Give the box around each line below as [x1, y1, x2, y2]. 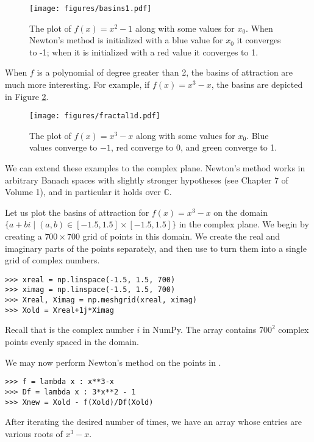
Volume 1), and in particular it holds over [5, 185, 161, 198]
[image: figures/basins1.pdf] [29, 4, 152, 13]
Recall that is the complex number [5, 323, 134, 336]
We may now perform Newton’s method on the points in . [5, 355, 221, 368]
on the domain [213, 205, 268, 218]
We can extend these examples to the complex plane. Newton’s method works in [5, 162, 305, 174]
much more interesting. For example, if [5, 78, 150, 91]
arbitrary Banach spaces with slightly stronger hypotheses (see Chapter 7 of [5, 173, 288, 186]
